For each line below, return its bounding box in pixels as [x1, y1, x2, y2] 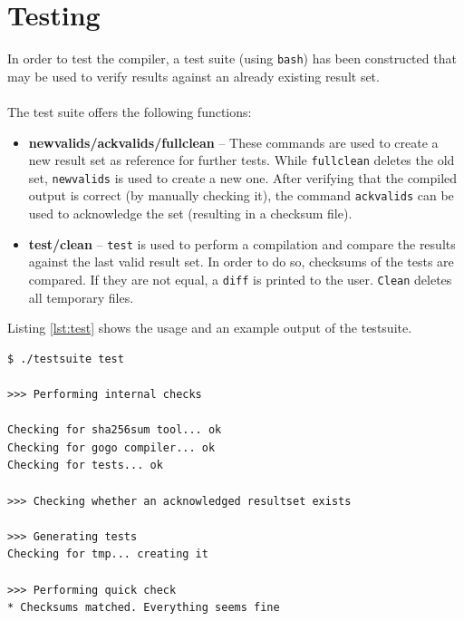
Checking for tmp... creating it [7, 548, 208, 561]
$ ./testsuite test [7, 352, 124, 365]
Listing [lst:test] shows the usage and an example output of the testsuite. [7, 318, 412, 337]
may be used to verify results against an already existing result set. [7, 66, 380, 85]
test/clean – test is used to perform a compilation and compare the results [28, 234, 456, 253]
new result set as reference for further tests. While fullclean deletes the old [28, 150, 455, 170]
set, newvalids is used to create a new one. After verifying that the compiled [28, 168, 458, 187]
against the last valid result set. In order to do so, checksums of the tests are [28, 252, 454, 271]
